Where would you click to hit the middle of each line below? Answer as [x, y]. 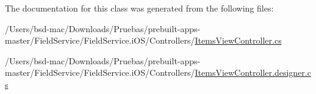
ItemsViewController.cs [238, 40]
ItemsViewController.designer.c [253, 72]
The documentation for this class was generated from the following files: [139, 8]
